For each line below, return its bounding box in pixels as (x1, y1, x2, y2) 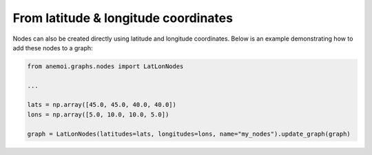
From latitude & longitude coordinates (12, 10, 234, 25)
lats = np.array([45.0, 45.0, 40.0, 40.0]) (27, 101, 177, 109)
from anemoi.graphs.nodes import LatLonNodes (27, 62, 184, 70)
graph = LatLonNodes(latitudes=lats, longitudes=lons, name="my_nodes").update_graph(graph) (27, 130, 351, 138)
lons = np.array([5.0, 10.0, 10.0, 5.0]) (27, 110, 169, 118)
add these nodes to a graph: (12, 43, 93, 52)
